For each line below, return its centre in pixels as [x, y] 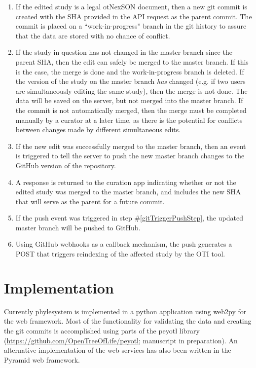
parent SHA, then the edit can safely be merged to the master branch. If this [132, 61]
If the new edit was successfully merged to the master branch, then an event [131, 146]
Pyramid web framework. [42, 359]
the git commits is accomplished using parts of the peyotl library [102, 330]
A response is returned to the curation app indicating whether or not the [126, 182]
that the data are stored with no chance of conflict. [93, 35]
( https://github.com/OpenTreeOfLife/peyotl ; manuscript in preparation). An [121, 340]
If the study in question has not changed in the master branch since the [124, 52]
